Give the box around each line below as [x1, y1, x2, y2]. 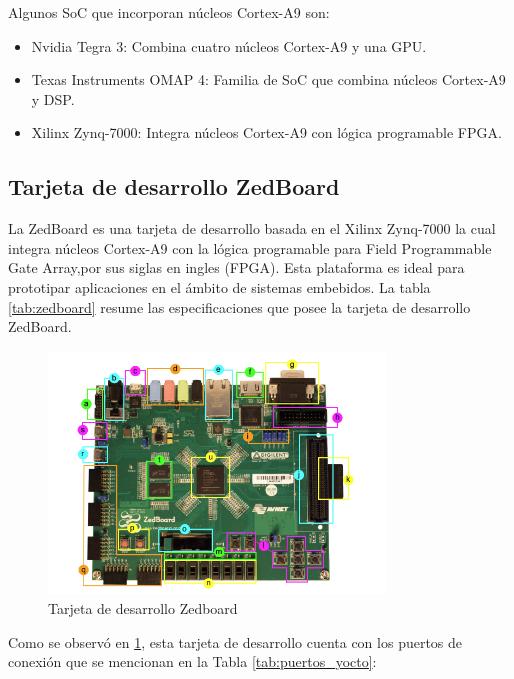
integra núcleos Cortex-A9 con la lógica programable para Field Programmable [8, 237, 492, 258]
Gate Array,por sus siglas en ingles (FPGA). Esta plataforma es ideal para [8, 257, 465, 278]
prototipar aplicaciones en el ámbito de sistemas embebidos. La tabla [8, 276, 431, 297]
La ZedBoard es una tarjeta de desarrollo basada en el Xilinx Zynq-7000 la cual [8, 218, 496, 239]
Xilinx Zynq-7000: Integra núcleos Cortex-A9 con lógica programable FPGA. [31, 122, 502, 143]
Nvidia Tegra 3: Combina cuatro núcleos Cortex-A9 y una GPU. [31, 35, 427, 56]
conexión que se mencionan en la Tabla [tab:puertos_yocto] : [8, 651, 377, 672]
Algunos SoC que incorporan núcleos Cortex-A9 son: [8, 2, 330, 22]
